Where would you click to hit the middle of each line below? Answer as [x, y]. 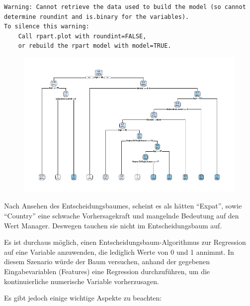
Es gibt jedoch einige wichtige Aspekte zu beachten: [83, 298]
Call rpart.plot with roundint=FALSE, [82, 36]
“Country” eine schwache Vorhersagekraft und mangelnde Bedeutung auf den [122, 215]
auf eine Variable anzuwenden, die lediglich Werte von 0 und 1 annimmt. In [119, 252]
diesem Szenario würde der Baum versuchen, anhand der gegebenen [107, 261]
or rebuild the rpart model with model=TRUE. [95, 46]
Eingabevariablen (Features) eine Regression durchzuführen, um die [107, 271]
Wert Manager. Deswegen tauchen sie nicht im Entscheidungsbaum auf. [113, 225]
